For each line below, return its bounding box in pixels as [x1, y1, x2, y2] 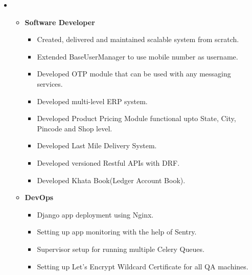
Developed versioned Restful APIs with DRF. [37, 157, 180, 168]
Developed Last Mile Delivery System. [37, 140, 157, 151]
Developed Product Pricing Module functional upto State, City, [37, 113, 236, 124]
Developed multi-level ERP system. [37, 95, 148, 106]
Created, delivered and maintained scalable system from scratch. [37, 34, 239, 45]
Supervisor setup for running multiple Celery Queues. [37, 243, 204, 254]
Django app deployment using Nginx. [37, 209, 154, 220]
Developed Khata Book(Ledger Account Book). [37, 174, 186, 185]
